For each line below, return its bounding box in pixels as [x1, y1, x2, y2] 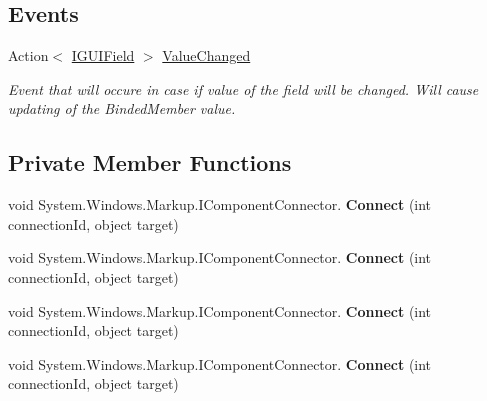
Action [8, 45, 49, 66]
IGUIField [71, 45, 135, 66]
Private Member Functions [8, 147, 292, 178]
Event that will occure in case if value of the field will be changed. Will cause [8, 78, 479, 99]
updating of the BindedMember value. [8, 98, 236, 119]
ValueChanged [162, 45, 251, 66]
